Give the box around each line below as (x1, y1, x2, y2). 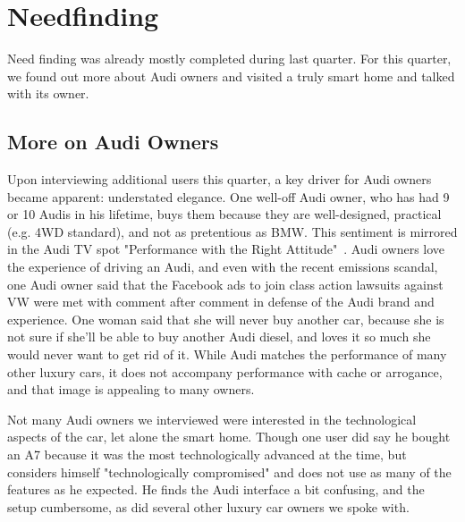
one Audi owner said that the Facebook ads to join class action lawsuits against (7, 274, 444, 293)
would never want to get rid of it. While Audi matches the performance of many (7, 345, 447, 364)
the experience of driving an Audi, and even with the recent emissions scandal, (7, 257, 438, 276)
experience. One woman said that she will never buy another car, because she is (7, 309, 444, 328)
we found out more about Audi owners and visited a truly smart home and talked (7, 66, 455, 85)
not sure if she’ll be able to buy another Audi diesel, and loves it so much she (7, 327, 431, 346)
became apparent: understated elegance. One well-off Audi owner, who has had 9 (7, 187, 450, 206)
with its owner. (7, 84, 89, 103)
